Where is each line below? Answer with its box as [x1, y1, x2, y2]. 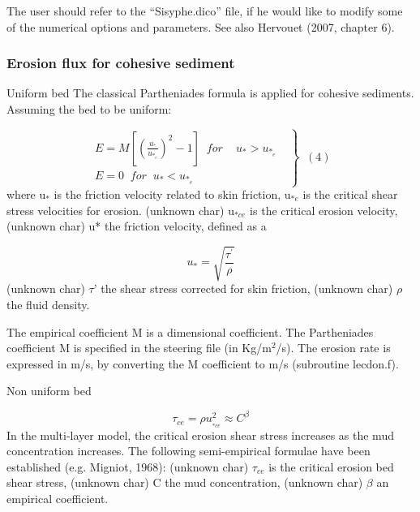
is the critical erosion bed [268, 458, 394, 475]
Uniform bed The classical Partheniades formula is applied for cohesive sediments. [6, 84, 414, 101]
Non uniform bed [6, 382, 92, 399]
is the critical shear [302, 186, 398, 203]
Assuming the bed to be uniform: [6, 101, 172, 117]
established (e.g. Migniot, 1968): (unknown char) [6, 458, 249, 475]
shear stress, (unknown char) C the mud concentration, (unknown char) [6, 474, 363, 491]
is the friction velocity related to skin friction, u [54, 186, 291, 203]
